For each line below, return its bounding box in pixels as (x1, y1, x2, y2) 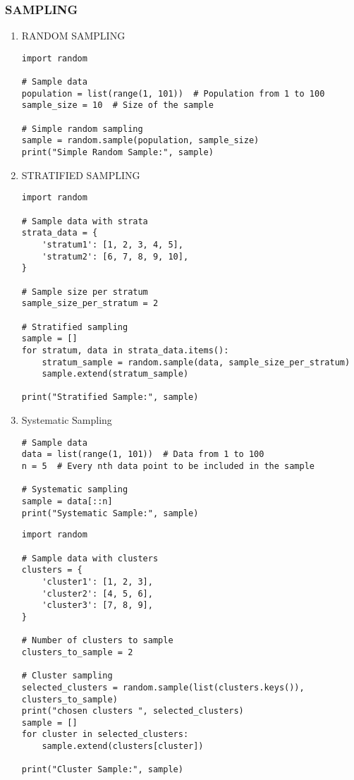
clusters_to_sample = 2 (21, 647, 133, 657)
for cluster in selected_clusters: (21, 729, 189, 740)
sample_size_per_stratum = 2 (21, 298, 159, 309)
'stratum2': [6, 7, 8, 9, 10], (42, 251, 189, 262)
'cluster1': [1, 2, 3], (42, 576, 153, 587)
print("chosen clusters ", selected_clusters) (21, 706, 244, 717)
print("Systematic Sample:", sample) (21, 508, 199, 518)
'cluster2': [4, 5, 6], (42, 588, 153, 599)
